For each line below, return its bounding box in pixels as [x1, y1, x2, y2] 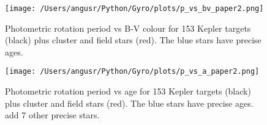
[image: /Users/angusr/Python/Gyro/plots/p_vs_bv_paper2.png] [5, 4, 264, 13]
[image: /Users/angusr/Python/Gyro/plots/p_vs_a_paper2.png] [5, 67, 260, 76]
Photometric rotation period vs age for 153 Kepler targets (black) [5, 85, 251, 98]
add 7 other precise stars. [5, 109, 100, 121]
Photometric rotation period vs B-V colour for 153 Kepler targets [5, 21, 251, 34]
